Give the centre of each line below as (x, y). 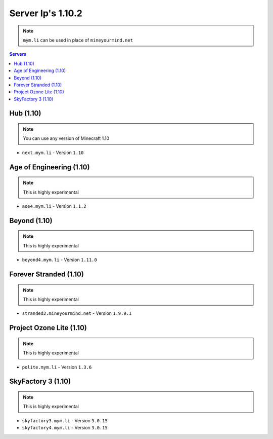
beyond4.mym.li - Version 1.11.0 (59, 260)
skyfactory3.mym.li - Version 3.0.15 (65, 420)
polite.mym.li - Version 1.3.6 (57, 367)
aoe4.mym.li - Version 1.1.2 (54, 206)
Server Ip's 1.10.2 (46, 13)
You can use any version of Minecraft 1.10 (66, 138)
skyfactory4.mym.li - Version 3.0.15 (65, 428)
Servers (18, 54)
